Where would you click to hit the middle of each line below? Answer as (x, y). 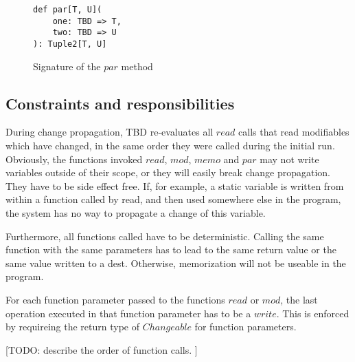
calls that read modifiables (294, 132)
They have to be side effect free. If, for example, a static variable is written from (175, 185)
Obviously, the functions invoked (74, 159)
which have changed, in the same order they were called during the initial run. (170, 146)
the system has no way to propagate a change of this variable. (136, 212)
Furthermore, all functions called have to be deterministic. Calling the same (165, 236)
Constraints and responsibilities (120, 103)
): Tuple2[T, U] (70, 44)
